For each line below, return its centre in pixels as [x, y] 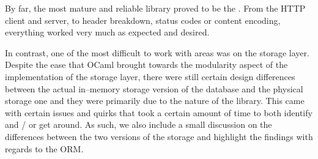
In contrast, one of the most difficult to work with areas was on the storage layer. [157, 52]
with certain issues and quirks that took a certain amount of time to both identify [159, 112]
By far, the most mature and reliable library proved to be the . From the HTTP [155, 8]
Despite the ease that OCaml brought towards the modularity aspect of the [146, 65]
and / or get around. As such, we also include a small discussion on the [139, 124]
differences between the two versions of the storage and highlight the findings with [159, 136]
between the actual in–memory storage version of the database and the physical [154, 88]
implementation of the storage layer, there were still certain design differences [150, 76]
